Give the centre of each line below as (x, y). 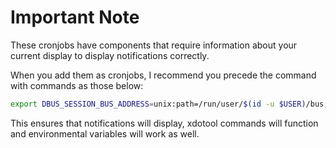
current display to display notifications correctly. (110, 55)
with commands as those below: (77, 85)
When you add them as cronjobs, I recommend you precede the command (163, 75)
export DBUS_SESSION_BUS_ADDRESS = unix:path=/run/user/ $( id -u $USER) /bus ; (169, 104)
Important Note (75, 17)
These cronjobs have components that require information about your (154, 45)
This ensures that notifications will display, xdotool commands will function (164, 123)
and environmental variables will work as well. (105, 133)
